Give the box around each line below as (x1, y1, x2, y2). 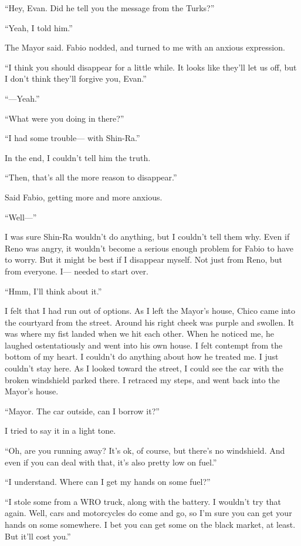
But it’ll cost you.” (5, 530, 71, 542)
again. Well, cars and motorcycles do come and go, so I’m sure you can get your (5, 507, 292, 519)
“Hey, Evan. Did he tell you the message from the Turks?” (5, 2, 215, 14)
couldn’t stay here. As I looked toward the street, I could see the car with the (5, 362, 283, 374)
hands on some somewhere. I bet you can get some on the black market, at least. (5, 518, 296, 530)
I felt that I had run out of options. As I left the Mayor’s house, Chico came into (5, 304, 296, 317)
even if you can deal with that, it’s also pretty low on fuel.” (5, 455, 217, 468)
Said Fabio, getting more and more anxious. (5, 190, 163, 203)
